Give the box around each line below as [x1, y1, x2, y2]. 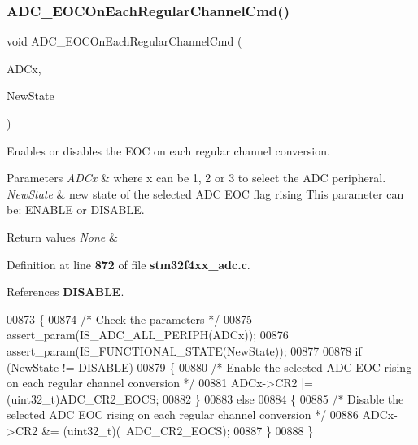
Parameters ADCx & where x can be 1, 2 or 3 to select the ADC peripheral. [7, 169, 386, 186]
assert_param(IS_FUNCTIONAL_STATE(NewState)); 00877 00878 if [7, 342, 362, 359]
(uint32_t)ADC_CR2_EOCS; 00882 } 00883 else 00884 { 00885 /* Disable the [7, 390, 404, 407]
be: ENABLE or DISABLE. [7, 201, 145, 218]
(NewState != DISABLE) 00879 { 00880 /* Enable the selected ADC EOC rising [7, 358, 412, 375]
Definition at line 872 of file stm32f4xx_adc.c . [7, 255, 250, 273]
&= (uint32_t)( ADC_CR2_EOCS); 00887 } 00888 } [41, 421, 314, 438]
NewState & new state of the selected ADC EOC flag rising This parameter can [7, 185, 404, 202]
